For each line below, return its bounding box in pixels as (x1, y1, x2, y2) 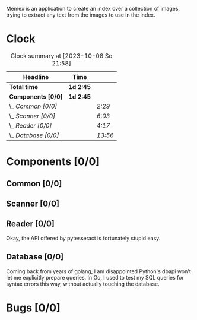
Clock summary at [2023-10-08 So (10, 52, 113, 60)
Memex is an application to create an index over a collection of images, (6, 5, 180, 12)
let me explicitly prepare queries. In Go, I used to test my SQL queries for (6, 274, 184, 281)
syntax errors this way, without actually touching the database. (6, 280, 160, 287)
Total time (9, 83, 39, 91)
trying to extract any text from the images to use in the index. (6, 11, 155, 18)
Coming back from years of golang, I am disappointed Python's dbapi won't (6, 267, 192, 275)
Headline (23, 72, 49, 81)
